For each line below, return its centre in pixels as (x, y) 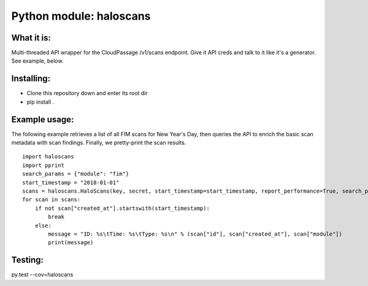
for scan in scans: (52, 200)
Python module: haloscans (81, 16)
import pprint (43, 165)
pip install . (40, 102)
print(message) (71, 243)
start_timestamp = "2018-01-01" (71, 182)
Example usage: (43, 119)
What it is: (31, 38)
